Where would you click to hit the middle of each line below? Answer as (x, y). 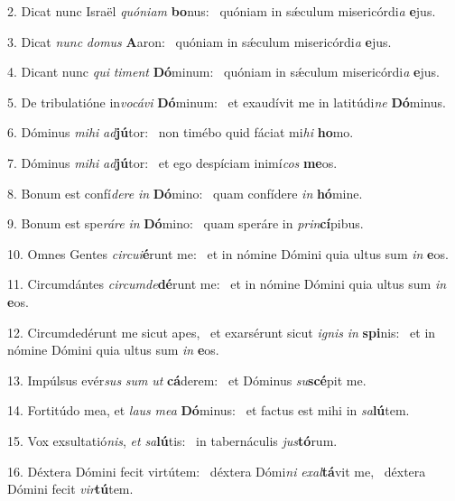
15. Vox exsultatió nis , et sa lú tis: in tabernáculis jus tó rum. (172, 440)
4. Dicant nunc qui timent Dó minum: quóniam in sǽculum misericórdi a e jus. (223, 72)
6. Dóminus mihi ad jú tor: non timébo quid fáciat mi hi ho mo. (181, 132)
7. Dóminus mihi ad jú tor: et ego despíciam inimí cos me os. (172, 162)
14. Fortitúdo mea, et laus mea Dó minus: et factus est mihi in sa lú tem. (209, 410)
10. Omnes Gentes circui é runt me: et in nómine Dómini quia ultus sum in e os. (228, 253)
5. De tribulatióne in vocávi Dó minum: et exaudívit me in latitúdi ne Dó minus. (227, 102)
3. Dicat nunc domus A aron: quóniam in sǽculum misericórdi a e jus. (200, 41)
